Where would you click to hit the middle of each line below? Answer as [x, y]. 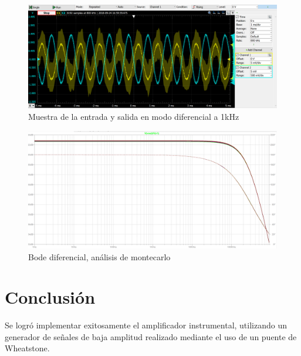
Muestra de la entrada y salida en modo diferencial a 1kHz [134, 116]
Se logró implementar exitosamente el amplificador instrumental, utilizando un [146, 325]
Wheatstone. [27, 348]
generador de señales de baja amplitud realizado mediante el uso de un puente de [151, 336]
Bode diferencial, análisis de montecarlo [99, 256]
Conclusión [50, 297]
